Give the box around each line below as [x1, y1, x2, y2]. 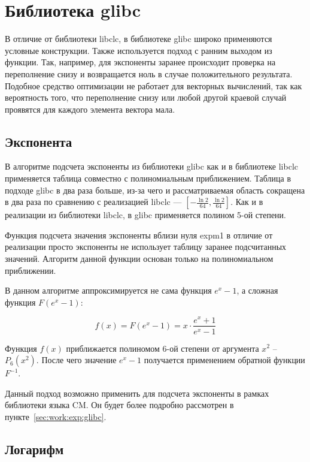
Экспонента [5, 132, 72, 150]
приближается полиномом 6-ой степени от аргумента [66, 342, 259, 354]
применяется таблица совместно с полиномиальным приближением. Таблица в [5, 172, 291, 185]
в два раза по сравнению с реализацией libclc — [5, 195, 182, 208]
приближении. [5, 264, 56, 276]
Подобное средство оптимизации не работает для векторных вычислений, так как [5, 79, 302, 92]
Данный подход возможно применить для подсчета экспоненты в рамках [5, 386, 269, 399]
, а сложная [236, 284, 278, 297]
